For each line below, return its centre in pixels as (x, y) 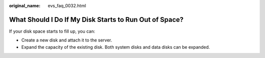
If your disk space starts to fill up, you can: (52, 31)
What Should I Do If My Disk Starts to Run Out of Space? (96, 19)
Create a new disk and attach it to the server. (67, 40)
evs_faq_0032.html (67, 6)
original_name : (25, 6)
